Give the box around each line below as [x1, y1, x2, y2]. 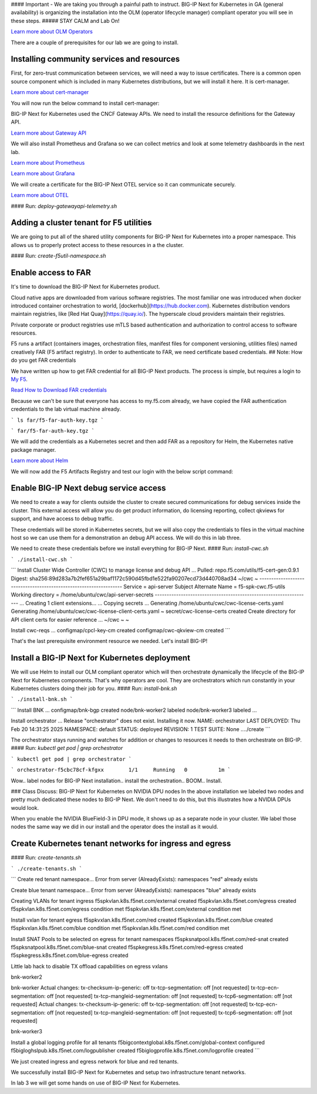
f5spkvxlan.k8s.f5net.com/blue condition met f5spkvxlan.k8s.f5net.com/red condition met [11, 925, 230, 932]
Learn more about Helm [11, 457, 69, 464]
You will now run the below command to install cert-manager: [11, 99, 160, 106]
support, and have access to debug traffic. [11, 515, 114, 522]
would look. [11, 804, 39, 811]
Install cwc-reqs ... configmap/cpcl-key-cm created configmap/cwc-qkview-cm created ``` [11, 626, 230, 633]
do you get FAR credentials [11, 356, 76, 364]
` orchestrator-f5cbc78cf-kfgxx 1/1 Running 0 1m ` [11, 766, 231, 773]
